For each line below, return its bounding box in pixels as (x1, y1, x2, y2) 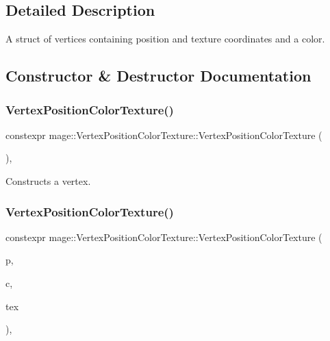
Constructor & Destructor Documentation (5, 65, 312, 86)
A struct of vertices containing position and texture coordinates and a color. (5, 31, 325, 46)
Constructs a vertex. (5, 173, 91, 188)
